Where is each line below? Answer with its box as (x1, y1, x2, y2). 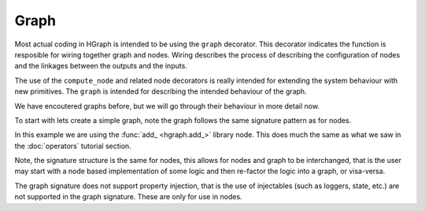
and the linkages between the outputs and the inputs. (14, 61, 188, 71)
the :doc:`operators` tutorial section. (14, 141, 131, 150)
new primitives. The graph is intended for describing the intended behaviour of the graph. (14, 87, 307, 96)
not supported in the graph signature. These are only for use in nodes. (14, 192, 243, 202)
